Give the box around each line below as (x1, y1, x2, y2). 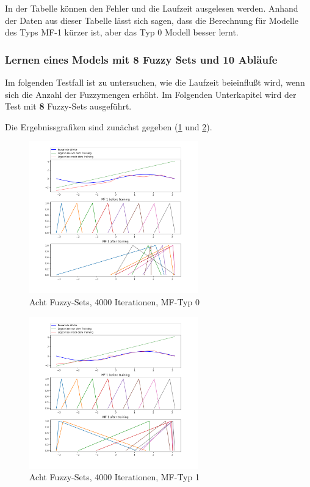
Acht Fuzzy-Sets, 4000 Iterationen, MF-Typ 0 (29, 296, 200, 308)
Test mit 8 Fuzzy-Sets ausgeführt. (5, 100, 132, 113)
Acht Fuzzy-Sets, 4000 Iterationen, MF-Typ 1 (29, 470, 200, 483)
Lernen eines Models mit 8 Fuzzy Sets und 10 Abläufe (5, 51, 278, 67)
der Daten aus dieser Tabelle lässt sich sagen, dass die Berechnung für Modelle (5, 13, 299, 26)
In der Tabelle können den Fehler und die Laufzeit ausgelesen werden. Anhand (5, 2, 298, 14)
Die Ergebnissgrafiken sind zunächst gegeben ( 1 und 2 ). (5, 120, 212, 133)
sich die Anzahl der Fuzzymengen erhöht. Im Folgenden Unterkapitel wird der (5, 87, 297, 100)
